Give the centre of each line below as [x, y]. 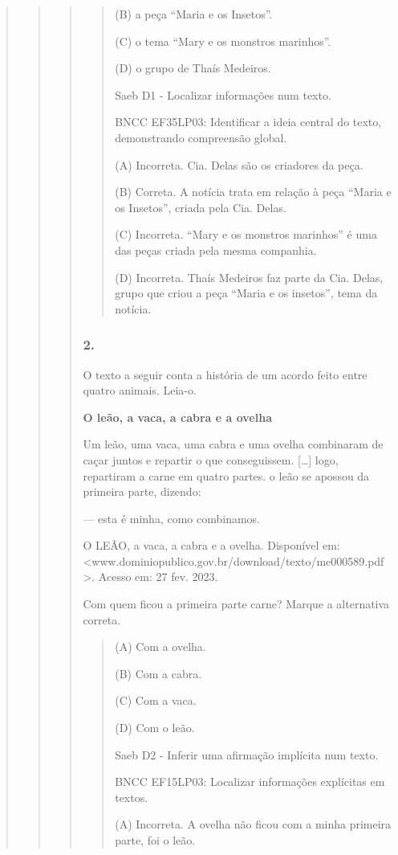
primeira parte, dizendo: [142, 491]
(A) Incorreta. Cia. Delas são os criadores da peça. [239, 164]
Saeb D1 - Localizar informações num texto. [223, 94]
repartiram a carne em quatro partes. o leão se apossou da [226, 475]
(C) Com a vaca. [156, 700]
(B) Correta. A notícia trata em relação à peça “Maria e [253, 192]
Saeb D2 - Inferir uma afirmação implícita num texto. [247, 754]
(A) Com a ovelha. [160, 646]
